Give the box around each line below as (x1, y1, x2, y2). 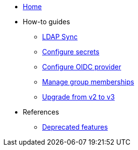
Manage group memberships (42, 78, 134, 86)
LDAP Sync (42, 33, 78, 41)
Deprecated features (42, 123, 108, 131)
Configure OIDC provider (42, 63, 122, 71)
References (23, 108, 59, 116)
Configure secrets (42, 48, 100, 56)
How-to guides (23, 17, 70, 26)
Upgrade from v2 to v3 (42, 93, 115, 101)
